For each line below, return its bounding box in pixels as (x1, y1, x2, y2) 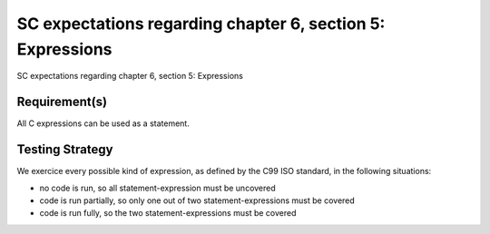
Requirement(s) (16, 94, 108, 110)
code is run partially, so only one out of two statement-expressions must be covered (39, 195, 356, 206)
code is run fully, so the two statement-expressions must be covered (39, 208, 297, 219)
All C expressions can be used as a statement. (16, 118, 190, 129)
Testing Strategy (16, 141, 113, 158)
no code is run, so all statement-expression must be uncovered (39, 182, 276, 193)
